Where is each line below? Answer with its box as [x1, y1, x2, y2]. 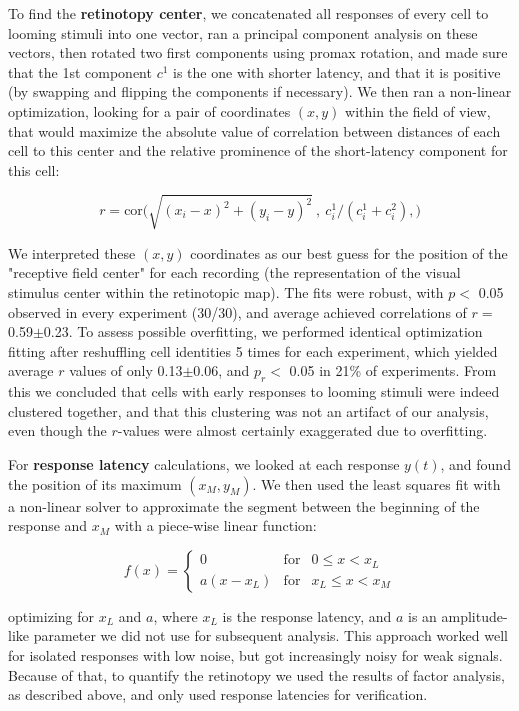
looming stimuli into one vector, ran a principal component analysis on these [8, 22, 478, 43]
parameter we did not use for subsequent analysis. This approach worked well [33, 625, 508, 646]
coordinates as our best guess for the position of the [190, 242, 508, 263]
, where [153, 605, 198, 626]
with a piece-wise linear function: [114, 515, 317, 536]
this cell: [8, 159, 60, 180]
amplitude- [441, 605, 508, 626]
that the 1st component [8, 61, 152, 82]
